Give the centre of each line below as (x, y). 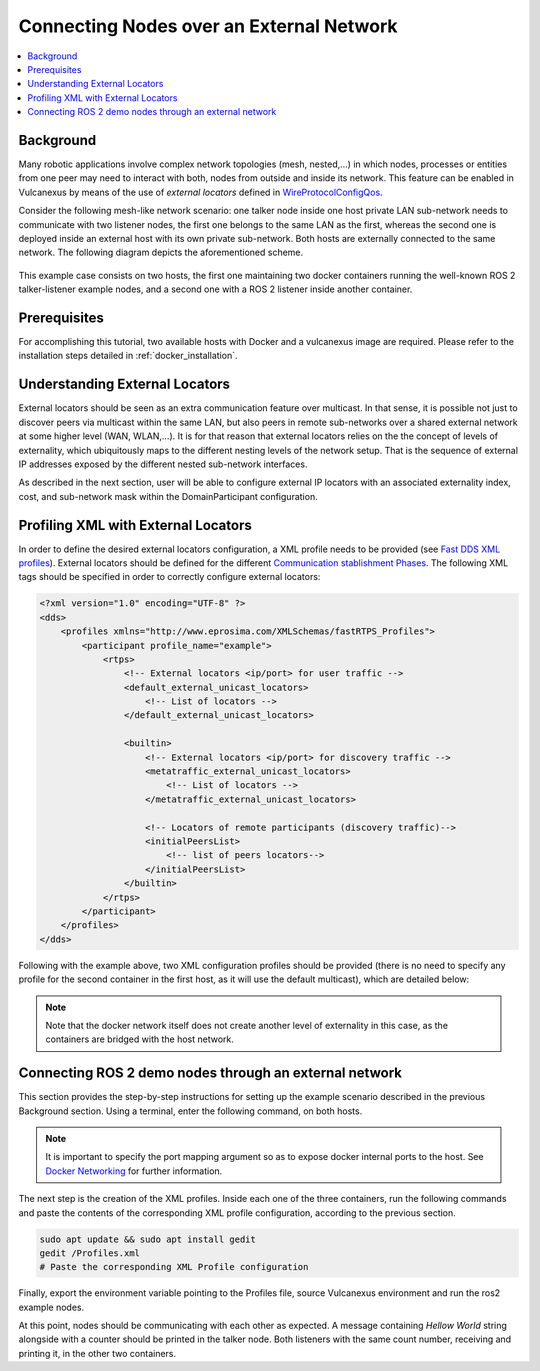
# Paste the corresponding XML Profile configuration (174, 1267)
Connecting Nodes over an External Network (208, 26)
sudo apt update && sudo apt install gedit (148, 1239)
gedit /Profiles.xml (89, 1253)
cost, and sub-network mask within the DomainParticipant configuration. (168, 496)
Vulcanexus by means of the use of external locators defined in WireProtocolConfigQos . (201, 192)
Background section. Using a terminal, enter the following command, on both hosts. (190, 1111)
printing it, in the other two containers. (97, 1353)
